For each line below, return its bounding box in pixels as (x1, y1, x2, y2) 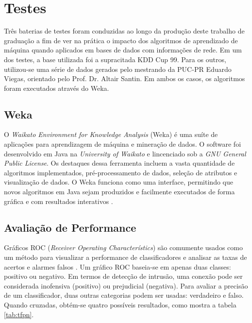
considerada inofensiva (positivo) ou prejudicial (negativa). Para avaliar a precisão (4, 280, 248, 290)
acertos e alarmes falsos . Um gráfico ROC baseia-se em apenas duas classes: (4, 261, 231, 272)
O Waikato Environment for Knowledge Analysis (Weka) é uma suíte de (4, 129, 218, 139)
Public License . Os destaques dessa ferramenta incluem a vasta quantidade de (4, 158, 235, 168)
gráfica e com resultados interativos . (4, 196, 113, 206)
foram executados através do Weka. (4, 83, 109, 93)
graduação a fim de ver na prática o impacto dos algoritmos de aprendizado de (4, 35, 238, 45)
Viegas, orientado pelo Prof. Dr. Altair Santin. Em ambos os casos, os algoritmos (4, 73, 245, 84)
